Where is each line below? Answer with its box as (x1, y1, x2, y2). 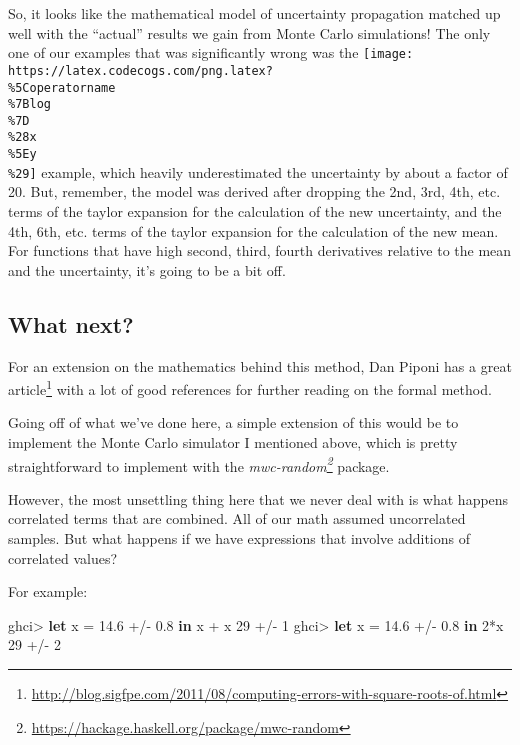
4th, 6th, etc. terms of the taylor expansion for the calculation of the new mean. (8, 220, 499, 241)
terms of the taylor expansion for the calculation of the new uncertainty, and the (8, 201, 502, 222)
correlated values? (8, 547, 118, 568)
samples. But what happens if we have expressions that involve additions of (8, 528, 470, 549)
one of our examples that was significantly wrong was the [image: (8, 42, 414, 63)
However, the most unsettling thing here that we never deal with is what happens (8, 488, 509, 509)
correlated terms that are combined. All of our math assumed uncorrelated (8, 508, 466, 529)
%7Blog (8, 97, 51, 112)
